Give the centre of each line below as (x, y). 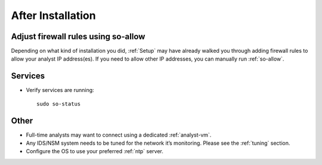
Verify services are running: (60, 90)
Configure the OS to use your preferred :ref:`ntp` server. (95, 151)
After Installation (53, 15)
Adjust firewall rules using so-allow (78, 37)
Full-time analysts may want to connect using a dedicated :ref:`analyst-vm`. (119, 135)
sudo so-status (59, 104)
